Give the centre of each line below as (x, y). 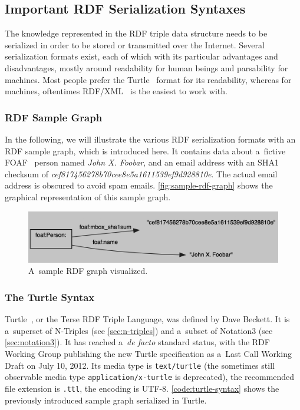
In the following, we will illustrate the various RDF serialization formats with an (150, 139)
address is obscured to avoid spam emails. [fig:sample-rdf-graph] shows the (139, 185)
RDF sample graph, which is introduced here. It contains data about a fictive (145, 151)
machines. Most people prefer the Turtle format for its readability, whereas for (148, 79)
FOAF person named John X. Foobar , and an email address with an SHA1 (142, 162)
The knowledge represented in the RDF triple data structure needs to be (136, 33)
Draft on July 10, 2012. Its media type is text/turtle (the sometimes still (140, 365)
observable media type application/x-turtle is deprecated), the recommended (150, 377)
